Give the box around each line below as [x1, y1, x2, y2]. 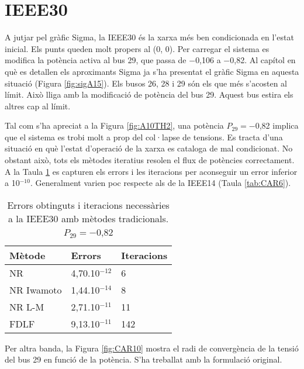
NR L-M [9, 299, 44, 313]
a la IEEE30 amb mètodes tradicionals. [8, 211, 169, 225]
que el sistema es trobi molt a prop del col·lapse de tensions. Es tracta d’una [5, 130, 283, 143]
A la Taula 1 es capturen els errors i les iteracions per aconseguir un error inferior [5, 165, 298, 177]
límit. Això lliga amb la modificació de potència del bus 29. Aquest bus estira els [5, 88, 293, 101]
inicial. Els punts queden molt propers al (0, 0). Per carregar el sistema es [5, 42, 270, 54]
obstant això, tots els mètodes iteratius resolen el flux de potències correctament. [5, 154, 295, 166]
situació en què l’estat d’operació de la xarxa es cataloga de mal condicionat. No [5, 142, 293, 154]
